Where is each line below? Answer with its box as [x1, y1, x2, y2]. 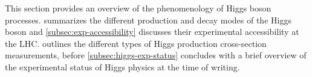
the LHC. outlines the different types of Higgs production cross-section [5, 37, 267, 49]
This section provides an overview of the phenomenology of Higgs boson [5, 2, 271, 14]
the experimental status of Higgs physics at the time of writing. [5, 60, 240, 73]
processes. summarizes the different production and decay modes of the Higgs [5, 13, 291, 26]
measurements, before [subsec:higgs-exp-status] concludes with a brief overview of [5, 49, 307, 61]
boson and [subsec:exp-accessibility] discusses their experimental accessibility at [5, 25, 299, 38]
